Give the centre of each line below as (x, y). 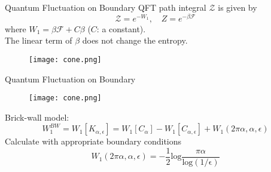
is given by (237, 7)
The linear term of (39, 40)
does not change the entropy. (135, 40)
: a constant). (121, 28)
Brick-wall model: (37, 117)
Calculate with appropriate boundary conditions (93, 141)
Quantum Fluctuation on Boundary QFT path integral (106, 7)
